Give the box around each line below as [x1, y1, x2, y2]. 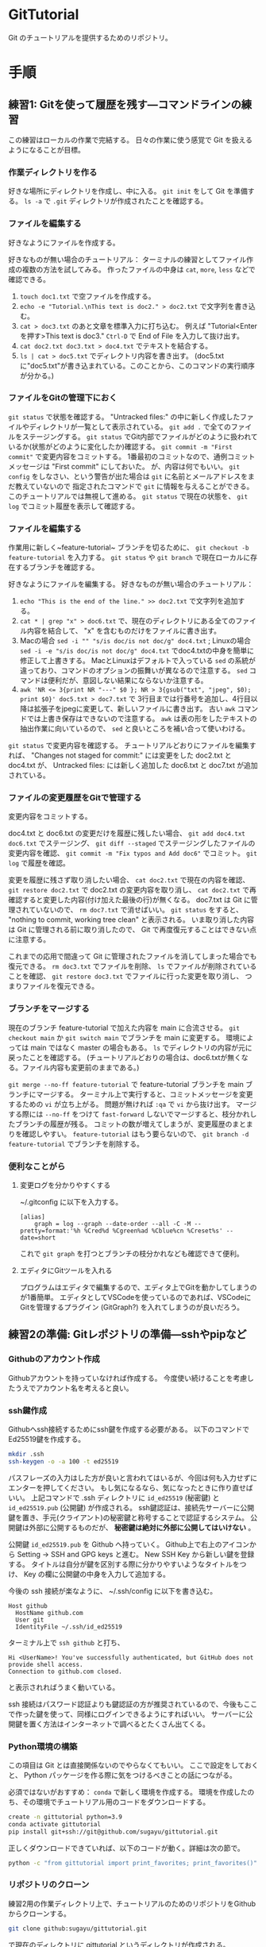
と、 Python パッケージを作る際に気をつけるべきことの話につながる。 [8, 1771, 237, 1780]
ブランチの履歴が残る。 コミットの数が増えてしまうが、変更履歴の [14, 1119, 233, 1128]
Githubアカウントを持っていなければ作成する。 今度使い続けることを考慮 [8, 1373, 248, 1382]
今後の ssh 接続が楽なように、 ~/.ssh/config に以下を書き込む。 [8, 1586, 218, 1595]
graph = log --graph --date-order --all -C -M [34, 1220, 191, 1228]
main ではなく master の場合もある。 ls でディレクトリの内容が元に [30, 1043, 253, 1052]
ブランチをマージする [8, 1003, 90, 1014]
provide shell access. [8, 1660, 83, 1668]
